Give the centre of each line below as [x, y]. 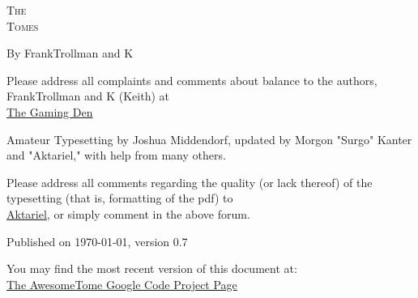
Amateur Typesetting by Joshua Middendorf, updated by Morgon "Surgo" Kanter [209, 139]
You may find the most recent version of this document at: [152, 268]
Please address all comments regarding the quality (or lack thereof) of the [190, 182]
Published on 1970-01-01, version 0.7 [97, 241]
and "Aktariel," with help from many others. [116, 155]
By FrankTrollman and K [70, 53]
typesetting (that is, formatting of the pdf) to [120, 198]
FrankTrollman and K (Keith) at [88, 96]
